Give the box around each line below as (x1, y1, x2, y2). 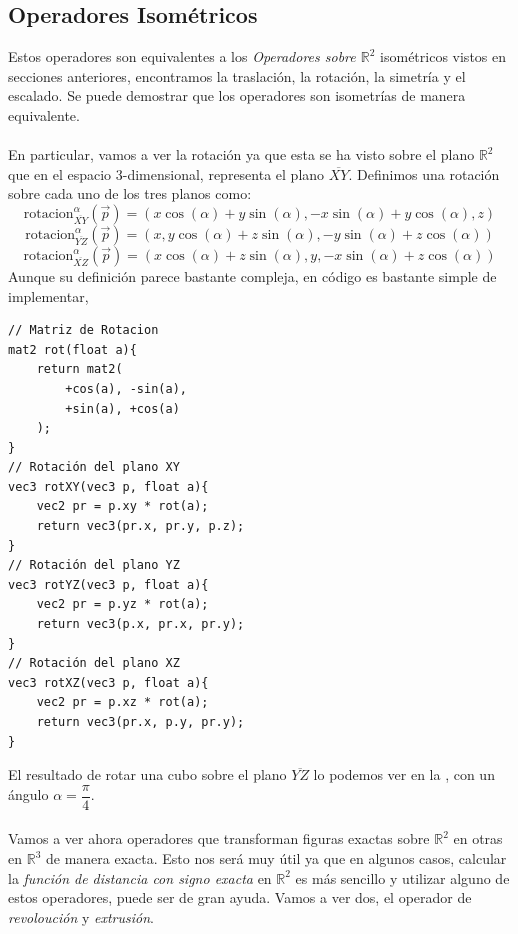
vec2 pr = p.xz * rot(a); (36, 695, 209, 710)
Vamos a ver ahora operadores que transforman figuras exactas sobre (8, 828, 430, 849)
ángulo (8, 784, 49, 805)
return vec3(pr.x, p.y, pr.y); (36, 715, 245, 730)
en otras (453, 828, 503, 849)
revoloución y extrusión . (8, 906, 154, 927)
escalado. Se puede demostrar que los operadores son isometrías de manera (8, 85, 466, 106)
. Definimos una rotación (348, 163, 500, 184)
